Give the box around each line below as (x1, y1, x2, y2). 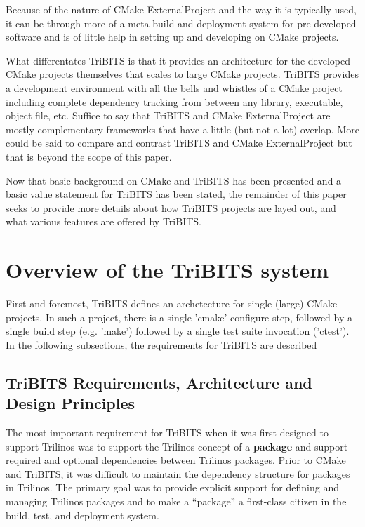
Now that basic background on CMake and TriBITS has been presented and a (6, 173, 342, 187)
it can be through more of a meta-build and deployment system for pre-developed (6, 15, 357, 30)
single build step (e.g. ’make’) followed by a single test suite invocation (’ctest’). (6, 323, 350, 338)
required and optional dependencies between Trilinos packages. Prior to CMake (6, 453, 346, 467)
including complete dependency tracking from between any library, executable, (6, 94, 343, 109)
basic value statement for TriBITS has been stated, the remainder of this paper (6, 187, 347, 201)
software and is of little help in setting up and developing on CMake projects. (6, 29, 339, 44)
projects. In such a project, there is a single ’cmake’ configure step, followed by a (6, 309, 353, 324)
